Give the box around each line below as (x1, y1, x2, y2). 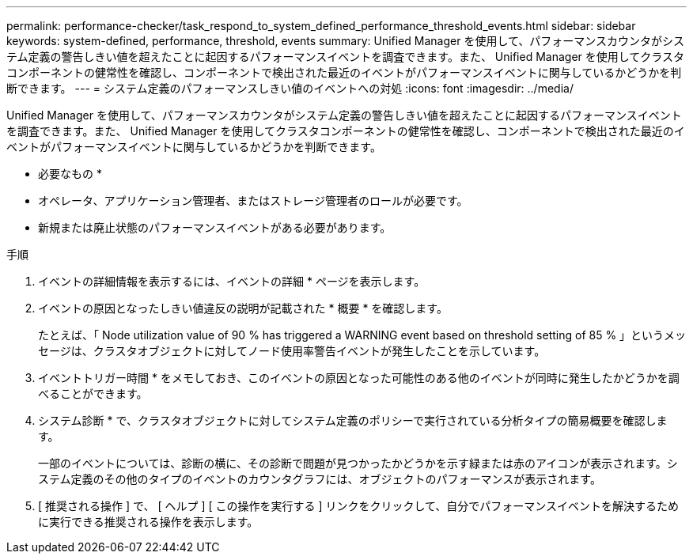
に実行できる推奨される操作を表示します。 (38, 515, 259, 528)
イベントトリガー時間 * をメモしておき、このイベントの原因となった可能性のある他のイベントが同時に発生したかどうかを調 (38, 371, 680, 384)
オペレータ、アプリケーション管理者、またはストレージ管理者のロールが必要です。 (38, 194, 468, 207)
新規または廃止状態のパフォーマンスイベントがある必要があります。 (38, 221, 392, 234)
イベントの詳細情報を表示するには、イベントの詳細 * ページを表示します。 (38, 274, 426, 288)
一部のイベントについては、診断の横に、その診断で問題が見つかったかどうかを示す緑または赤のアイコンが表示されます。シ (38, 456, 678, 470)
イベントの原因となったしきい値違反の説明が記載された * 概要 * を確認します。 (38, 301, 448, 315)
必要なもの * (38, 167, 102, 180)
